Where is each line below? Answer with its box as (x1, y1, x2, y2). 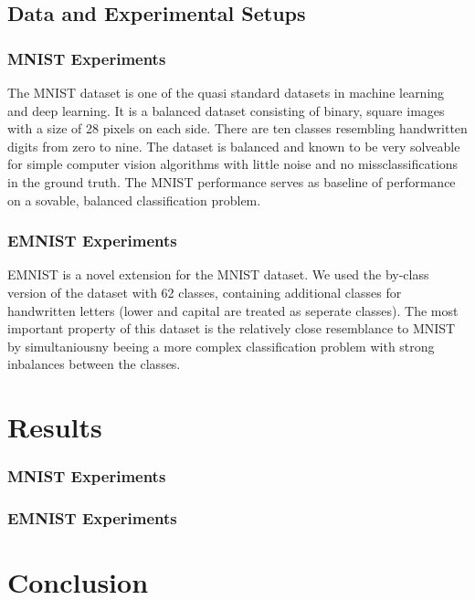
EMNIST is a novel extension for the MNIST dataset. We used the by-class (7, 265, 429, 284)
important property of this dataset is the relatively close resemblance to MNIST (7, 319, 456, 338)
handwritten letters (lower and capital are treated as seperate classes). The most (7, 300, 459, 320)
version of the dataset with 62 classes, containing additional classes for (7, 282, 402, 301)
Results (7, 408, 102, 446)
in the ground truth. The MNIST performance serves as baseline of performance (7, 172, 456, 191)
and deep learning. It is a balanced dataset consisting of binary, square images (7, 100, 445, 120)
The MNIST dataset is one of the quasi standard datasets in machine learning (7, 83, 445, 101)
